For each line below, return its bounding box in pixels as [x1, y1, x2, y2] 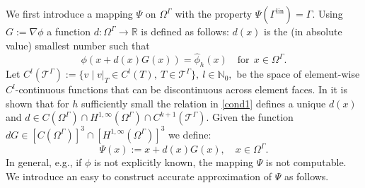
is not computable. [265, 155, 347, 170]
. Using [312, 6, 343, 20]
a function [47, 24, 91, 38]
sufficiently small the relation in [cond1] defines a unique [81, 95, 326, 110]
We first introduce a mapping [6, 6, 133, 20]
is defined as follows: [141, 24, 229, 38]
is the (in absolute [264, 24, 342, 38]
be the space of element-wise [236, 66, 360, 81]
